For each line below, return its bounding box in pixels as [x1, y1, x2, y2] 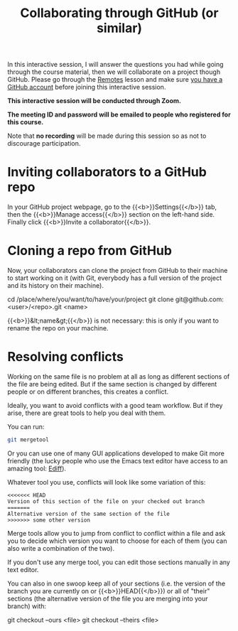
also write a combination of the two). [7, 544, 115, 552]
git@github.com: [175, 295, 224, 303]
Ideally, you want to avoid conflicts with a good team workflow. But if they [7, 401, 223, 409]
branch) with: [7, 602, 47, 610]
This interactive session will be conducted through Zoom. [7, 97, 181, 105]
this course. [7, 118, 44, 126]
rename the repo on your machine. [7, 324, 109, 333]
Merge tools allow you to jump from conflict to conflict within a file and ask [7, 529, 226, 537]
